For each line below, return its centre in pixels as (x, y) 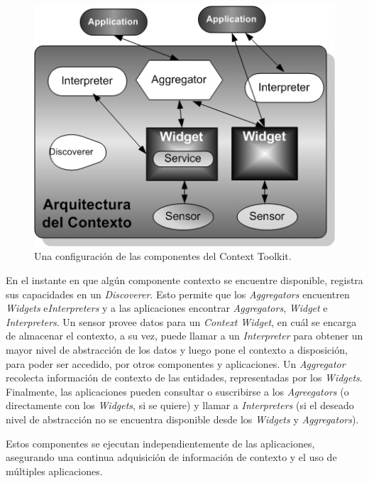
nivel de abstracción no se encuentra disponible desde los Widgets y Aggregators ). (182, 419)
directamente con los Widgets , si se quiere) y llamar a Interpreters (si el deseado (180, 405)
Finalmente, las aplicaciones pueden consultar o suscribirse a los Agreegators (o (177, 391)
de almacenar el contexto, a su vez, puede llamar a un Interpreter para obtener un (184, 336)
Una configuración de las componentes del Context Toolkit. (163, 256)
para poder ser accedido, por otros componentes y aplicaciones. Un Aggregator (176, 363)
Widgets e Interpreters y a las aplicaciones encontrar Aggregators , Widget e (167, 308)
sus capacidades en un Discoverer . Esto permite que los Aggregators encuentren (178, 294)
